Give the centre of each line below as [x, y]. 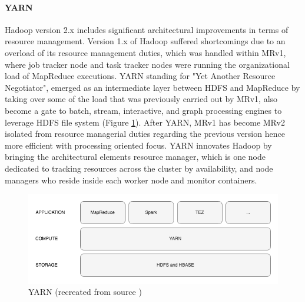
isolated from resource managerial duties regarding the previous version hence [145, 134]
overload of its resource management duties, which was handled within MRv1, [145, 52]
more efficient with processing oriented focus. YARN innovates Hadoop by [138, 145]
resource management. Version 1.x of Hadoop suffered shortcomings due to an [145, 41]
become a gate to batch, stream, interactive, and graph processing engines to [143, 110]
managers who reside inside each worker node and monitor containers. [131, 180]
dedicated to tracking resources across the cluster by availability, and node [139, 168]
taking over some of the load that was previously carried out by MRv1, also [141, 99]
